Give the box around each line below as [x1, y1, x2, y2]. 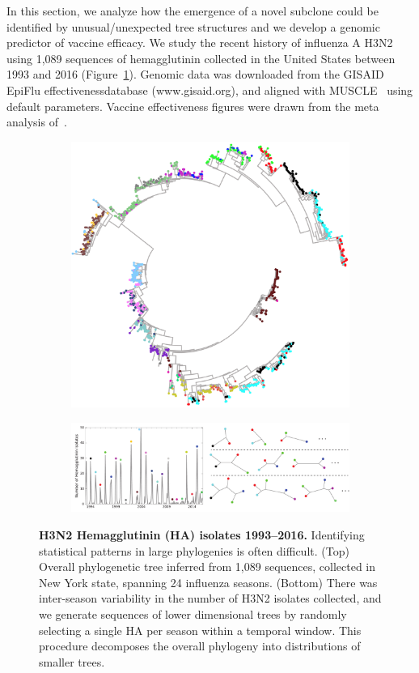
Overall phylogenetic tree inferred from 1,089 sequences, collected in [39, 558, 376, 575]
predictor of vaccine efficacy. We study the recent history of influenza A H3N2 [6, 34, 393, 51]
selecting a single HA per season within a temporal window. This [39, 621, 362, 638]
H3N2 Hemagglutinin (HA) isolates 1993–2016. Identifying [39, 526, 365, 543]
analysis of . [6, 113, 67, 130]
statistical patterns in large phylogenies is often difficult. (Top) [39, 542, 349, 559]
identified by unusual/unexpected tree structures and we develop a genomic [6, 18, 380, 35]
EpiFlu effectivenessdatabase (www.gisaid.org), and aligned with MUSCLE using [6, 81, 413, 98]
